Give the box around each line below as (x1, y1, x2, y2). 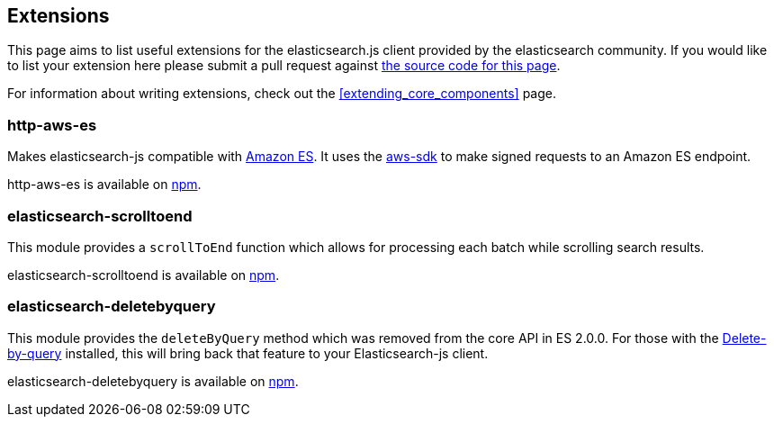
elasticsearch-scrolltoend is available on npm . (7, 266, 280, 283)
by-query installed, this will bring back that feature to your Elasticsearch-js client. (7, 345, 489, 361)
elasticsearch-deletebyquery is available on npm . (7, 373, 299, 389)
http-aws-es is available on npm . (7, 176, 202, 193)
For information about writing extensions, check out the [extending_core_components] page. (7, 86, 556, 102)
